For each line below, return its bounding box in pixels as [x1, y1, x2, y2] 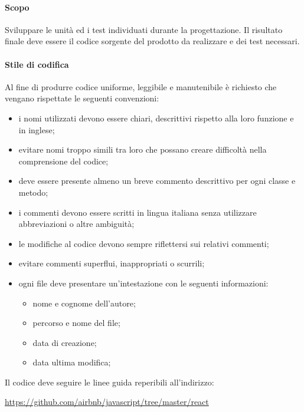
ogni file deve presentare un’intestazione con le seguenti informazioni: [18, 276, 269, 289]
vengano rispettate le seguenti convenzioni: [5, 92, 159, 104]
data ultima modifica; [32, 356, 111, 368]
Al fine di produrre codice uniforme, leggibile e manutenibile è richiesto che [5, 80, 277, 93]
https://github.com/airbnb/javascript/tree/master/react [5, 395, 209, 408]
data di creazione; [32, 336, 97, 348]
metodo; [18, 186, 48, 198]
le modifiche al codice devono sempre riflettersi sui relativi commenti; [18, 237, 269, 249]
